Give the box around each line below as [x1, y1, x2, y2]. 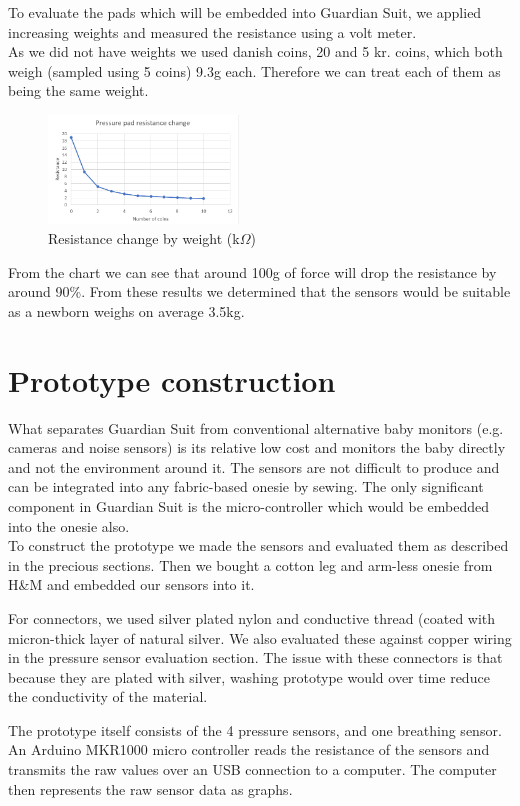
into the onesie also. [8, 515, 130, 536]
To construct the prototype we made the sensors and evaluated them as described [8, 535, 509, 556]
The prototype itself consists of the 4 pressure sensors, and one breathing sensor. [8, 719, 502, 740]
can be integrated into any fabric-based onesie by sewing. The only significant [8, 476, 484, 497]
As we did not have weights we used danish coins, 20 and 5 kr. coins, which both [8, 41, 503, 62]
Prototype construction [8, 359, 336, 400]
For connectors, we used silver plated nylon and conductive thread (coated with [8, 607, 496, 628]
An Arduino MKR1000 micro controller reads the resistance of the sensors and [8, 739, 490, 760]
